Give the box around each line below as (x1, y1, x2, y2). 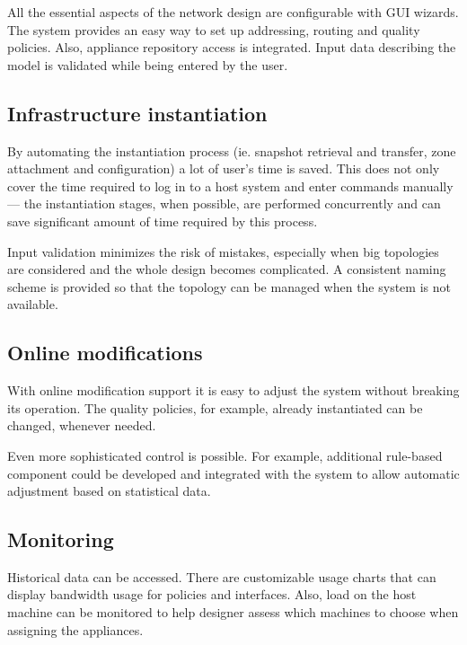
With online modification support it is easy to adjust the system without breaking (7, 381, 460, 400)
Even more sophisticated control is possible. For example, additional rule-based (7, 446, 443, 464)
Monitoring (7, 526, 114, 553)
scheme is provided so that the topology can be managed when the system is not (7, 277, 451, 296)
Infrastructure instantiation (7, 99, 268, 127)
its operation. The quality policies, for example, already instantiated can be (7, 398, 423, 417)
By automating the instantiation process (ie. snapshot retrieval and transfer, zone (7, 141, 456, 160)
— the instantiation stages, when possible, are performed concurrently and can (7, 194, 441, 213)
